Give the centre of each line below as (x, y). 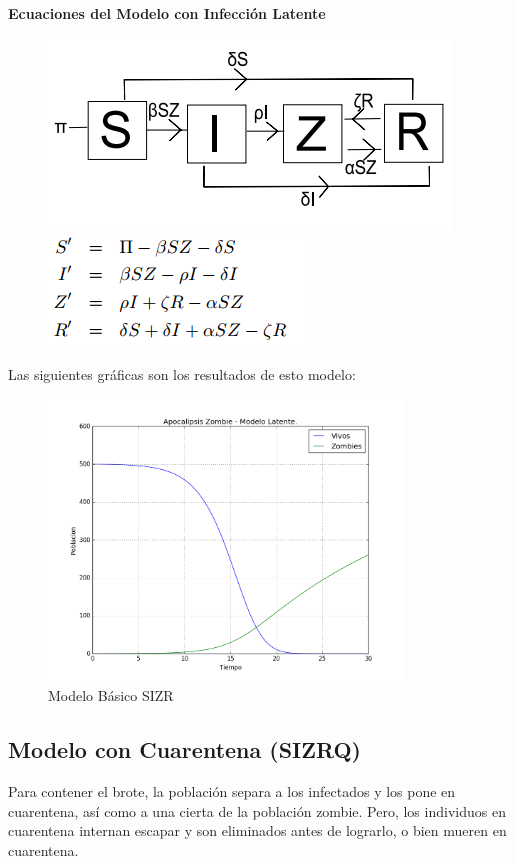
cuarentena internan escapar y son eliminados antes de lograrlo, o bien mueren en (257, 830)
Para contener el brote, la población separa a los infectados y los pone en (232, 791)
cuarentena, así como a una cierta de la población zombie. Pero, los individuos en (257, 810)
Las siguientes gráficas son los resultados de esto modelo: (182, 373)
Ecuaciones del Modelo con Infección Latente (167, 13)
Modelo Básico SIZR (111, 695)
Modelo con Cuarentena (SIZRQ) (184, 749)
